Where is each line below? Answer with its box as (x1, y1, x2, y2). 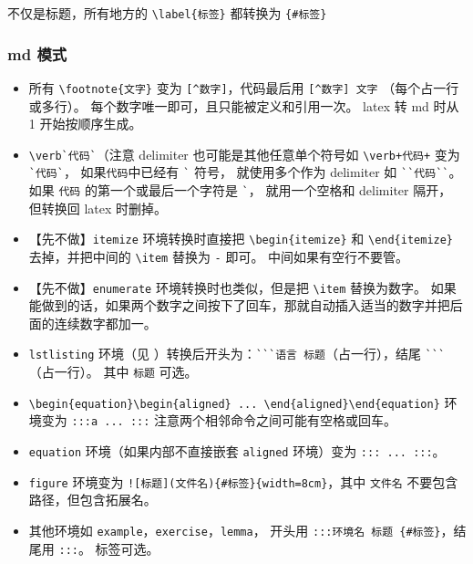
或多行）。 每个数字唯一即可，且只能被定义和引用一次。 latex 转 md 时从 (28, 96, 459, 115)
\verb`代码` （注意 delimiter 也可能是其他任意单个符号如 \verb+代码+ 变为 (28, 144, 460, 163)
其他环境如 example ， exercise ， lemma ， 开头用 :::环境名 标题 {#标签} (28, 520, 441, 539)
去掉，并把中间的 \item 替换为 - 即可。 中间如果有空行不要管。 (28, 246, 409, 266)
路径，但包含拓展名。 (28, 490, 157, 509)
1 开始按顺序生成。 (28, 114, 142, 133)
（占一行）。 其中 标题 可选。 (28, 362, 198, 381)
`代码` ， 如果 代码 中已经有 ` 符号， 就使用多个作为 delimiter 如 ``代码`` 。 (28, 162, 462, 182)
